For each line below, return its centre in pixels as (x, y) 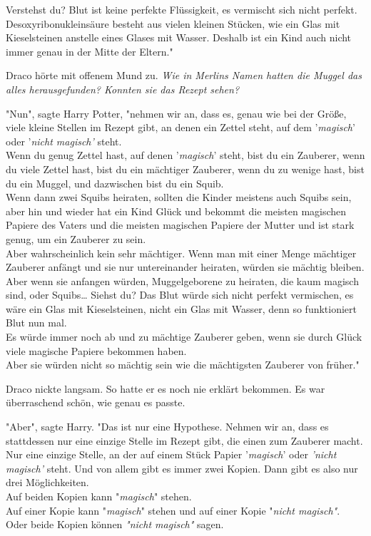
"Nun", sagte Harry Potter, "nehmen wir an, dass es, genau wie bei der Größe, (176, 113)
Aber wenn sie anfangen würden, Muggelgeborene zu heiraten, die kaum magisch (182, 280)
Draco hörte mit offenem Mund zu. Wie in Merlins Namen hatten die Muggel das (184, 75)
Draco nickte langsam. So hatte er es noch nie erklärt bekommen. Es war (166, 388)
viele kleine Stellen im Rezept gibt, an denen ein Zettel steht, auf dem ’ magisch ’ (181, 127)
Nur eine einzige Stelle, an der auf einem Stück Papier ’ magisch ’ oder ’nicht (171, 454)
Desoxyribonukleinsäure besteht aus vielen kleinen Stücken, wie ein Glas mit (173, 23)
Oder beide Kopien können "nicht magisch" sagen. (115, 524)
